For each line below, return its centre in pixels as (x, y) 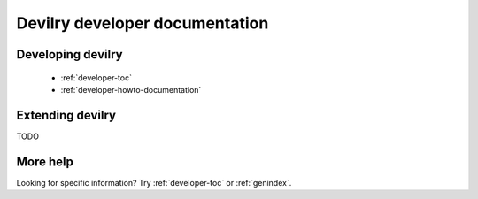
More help (45, 161)
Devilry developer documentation (143, 23)
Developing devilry (69, 54)
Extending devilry (66, 115)
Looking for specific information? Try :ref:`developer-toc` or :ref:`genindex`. (154, 182)
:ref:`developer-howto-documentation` (131, 89)
